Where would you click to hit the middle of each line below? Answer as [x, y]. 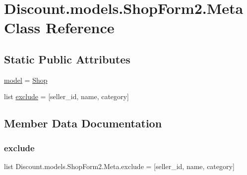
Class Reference [59, 28]
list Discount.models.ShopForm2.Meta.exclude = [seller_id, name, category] [119, 166]
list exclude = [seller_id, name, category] [66, 96]
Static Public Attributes [67, 59]
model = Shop [26, 80]
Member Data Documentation [83, 123]
